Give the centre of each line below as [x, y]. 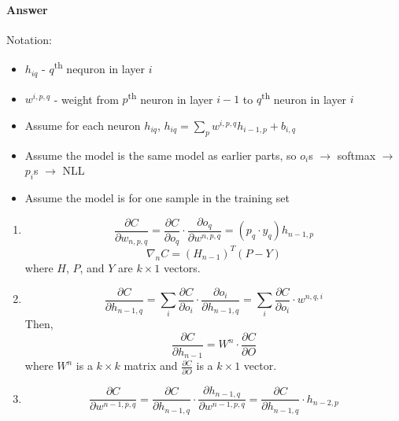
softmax [357, 155]
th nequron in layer [100, 68]
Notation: [29, 39]
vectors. [182, 267]
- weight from [86, 99]
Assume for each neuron [83, 125]
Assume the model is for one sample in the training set [157, 197]
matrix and [151, 366]
